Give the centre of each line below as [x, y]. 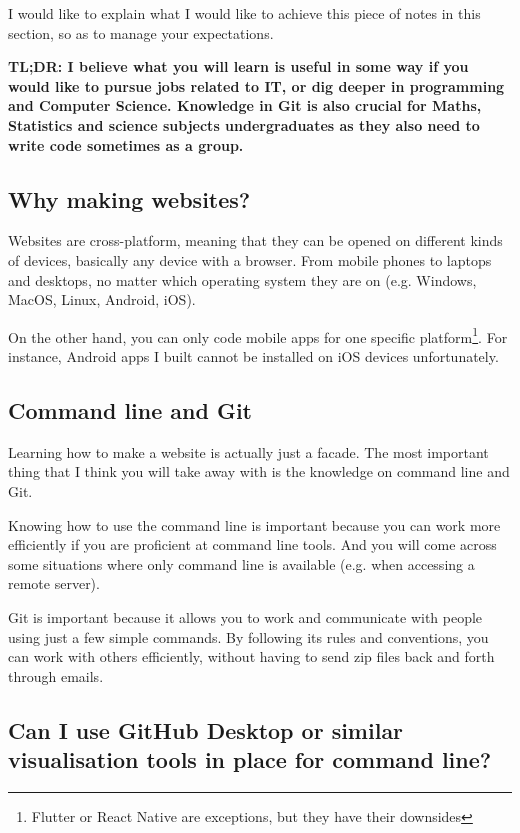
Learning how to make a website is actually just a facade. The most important [248, 451]
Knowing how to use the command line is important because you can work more [254, 524]
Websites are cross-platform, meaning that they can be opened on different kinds [255, 240]
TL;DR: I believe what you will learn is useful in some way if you [238, 66]
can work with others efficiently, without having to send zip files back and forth [251, 656]
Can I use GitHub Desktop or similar [206, 729]
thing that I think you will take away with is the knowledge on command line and [259, 471]
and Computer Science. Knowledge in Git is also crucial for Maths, [245, 105]
